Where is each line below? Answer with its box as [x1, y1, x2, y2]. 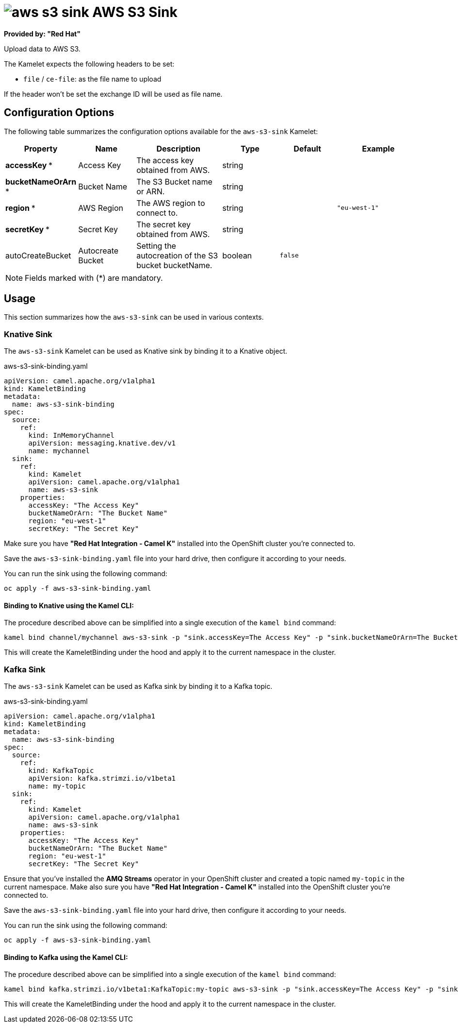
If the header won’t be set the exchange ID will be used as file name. [4, 89, 223, 98]
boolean [222, 250, 252, 260]
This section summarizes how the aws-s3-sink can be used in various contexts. [4, 313, 264, 322]
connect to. [136, 207, 178, 218]
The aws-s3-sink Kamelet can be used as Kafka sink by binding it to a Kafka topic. [4, 682, 273, 691]
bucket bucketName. [136, 260, 213, 270]
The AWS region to [136, 198, 205, 208]
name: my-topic [28, 782, 86, 790]
